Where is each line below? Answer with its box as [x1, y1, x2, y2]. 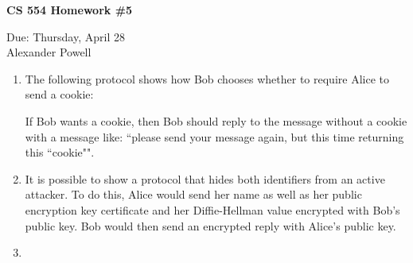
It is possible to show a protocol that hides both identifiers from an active [25, 170, 385, 187]
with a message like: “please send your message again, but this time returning [25, 128, 404, 145]
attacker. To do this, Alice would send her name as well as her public [25, 186, 362, 203]
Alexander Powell [6, 44, 92, 60]
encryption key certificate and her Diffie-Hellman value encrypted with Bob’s [25, 201, 400, 218]
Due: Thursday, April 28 [6, 28, 125, 44]
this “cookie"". [25, 144, 95, 161]
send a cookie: [25, 86, 94, 102]
